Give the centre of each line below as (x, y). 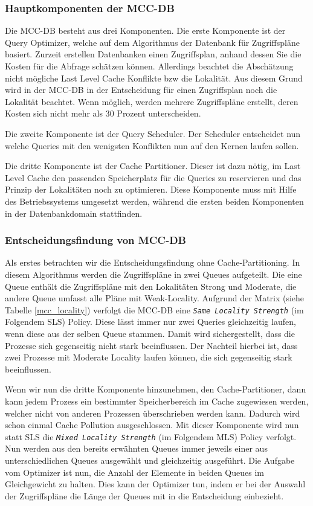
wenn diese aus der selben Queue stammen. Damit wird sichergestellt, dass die (150, 333)
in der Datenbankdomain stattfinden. (74, 213)
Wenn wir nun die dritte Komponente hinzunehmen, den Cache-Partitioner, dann (156, 389)
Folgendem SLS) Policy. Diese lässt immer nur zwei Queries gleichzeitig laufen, (150, 322)
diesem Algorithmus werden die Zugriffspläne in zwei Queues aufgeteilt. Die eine (153, 274)
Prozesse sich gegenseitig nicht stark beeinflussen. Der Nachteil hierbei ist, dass (151, 345)
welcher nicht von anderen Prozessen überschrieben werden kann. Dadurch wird (153, 413)
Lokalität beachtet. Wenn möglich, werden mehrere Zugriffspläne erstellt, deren (152, 101)
